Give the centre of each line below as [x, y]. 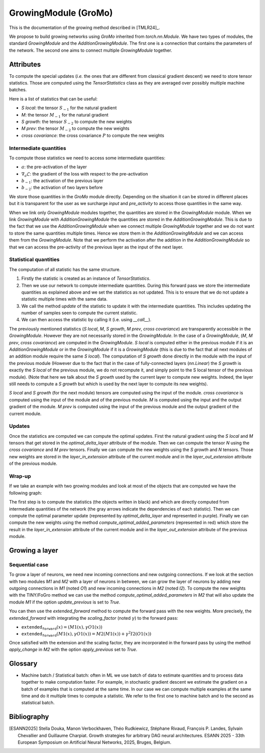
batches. [18, 90]
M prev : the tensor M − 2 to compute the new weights [75, 129]
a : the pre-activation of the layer [54, 167]
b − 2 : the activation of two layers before [62, 188]
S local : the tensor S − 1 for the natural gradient [69, 108]
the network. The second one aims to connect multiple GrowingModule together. [91, 50]
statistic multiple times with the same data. [65, 299]
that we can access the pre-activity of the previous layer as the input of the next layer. [96, 247]
